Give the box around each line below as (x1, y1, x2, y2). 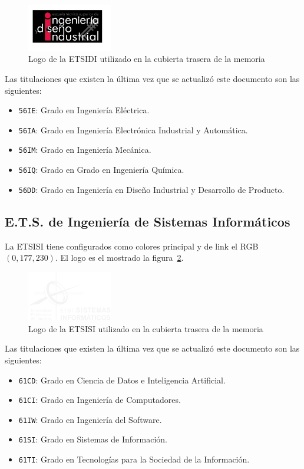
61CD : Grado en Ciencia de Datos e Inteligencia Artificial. (18, 373, 226, 386)
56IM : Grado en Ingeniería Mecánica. (18, 143, 151, 156)
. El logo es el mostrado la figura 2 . (55, 251, 184, 264)
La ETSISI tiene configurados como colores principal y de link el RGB (5, 240, 259, 252)
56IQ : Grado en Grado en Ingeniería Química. (18, 163, 184, 176)
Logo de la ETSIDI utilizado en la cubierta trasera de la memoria (28, 53, 265, 65)
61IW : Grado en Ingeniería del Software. (18, 413, 162, 425)
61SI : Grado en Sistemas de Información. (18, 433, 167, 445)
